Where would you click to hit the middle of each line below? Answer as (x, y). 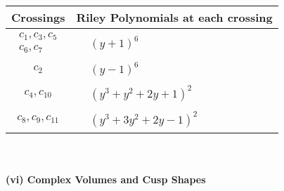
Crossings (38, 17)
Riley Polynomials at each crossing (174, 17)
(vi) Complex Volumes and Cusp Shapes (106, 179)
